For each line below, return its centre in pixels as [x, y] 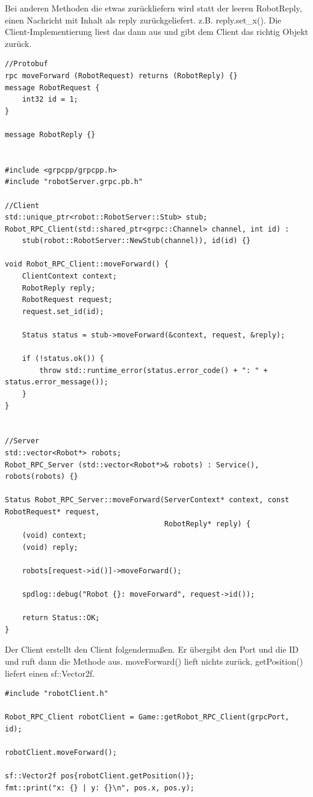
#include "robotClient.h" [57, 694]
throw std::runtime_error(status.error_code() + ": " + [153, 370]
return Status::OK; [61, 618]
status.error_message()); [57, 382]
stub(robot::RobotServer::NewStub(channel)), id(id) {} [136, 241]
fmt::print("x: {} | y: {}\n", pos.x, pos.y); [100, 788]
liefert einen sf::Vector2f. [50, 673]
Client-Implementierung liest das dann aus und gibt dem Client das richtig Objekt [157, 32]
